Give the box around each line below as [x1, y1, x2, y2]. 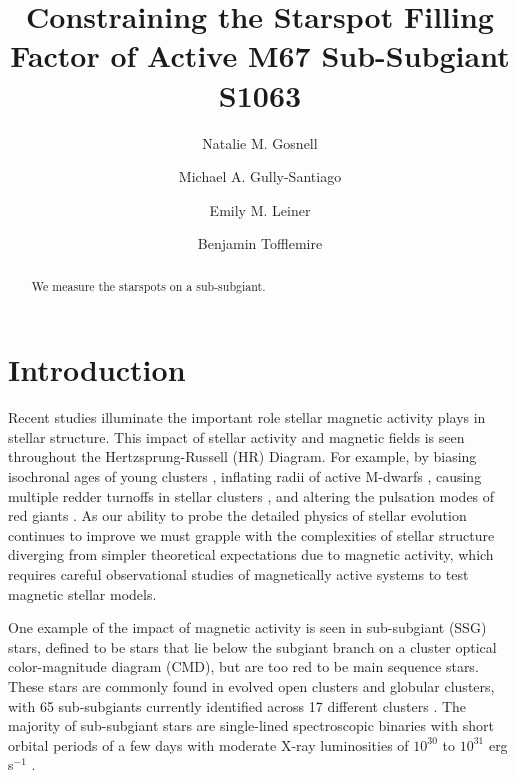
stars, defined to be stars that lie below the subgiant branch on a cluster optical [8, 636, 497, 657]
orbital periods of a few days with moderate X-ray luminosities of [8, 734, 409, 755]
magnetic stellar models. [8, 583, 157, 604]
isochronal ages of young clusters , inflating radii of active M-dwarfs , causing [8, 466, 482, 487]
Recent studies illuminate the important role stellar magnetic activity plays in [8, 407, 486, 428]
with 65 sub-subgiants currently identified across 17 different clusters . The [8, 695, 467, 716]
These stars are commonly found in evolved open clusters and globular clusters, [8, 675, 495, 696]
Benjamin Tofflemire [197, 233, 323, 254]
